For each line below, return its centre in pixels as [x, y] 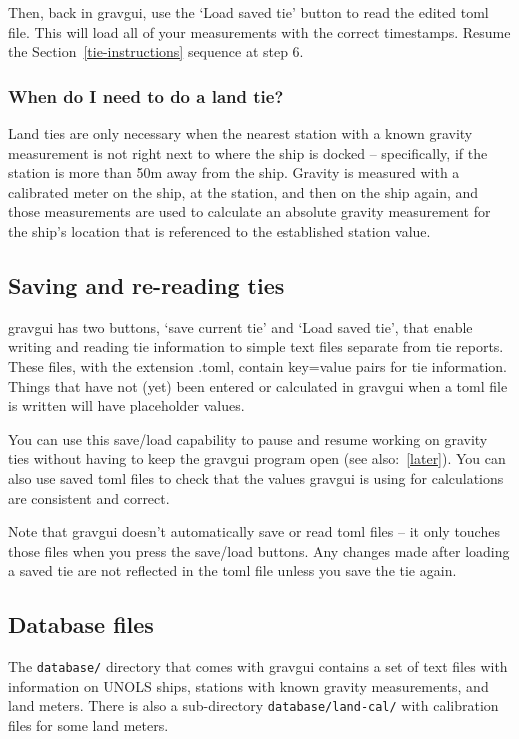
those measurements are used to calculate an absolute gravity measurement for [249, 211]
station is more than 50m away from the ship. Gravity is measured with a [234, 172]
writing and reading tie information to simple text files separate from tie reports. [256, 346]
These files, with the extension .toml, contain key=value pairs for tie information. [257, 365]
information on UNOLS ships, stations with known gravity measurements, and [248, 685]
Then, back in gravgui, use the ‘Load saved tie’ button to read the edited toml [248, 12]
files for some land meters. [88, 725]
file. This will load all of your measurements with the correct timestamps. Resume [259, 31]
